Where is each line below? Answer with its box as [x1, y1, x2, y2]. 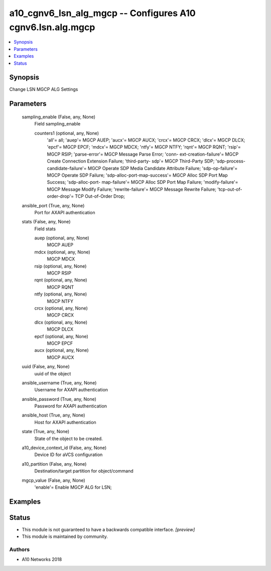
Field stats [34, 226, 56, 232]
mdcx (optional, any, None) [34, 249, 90, 255]
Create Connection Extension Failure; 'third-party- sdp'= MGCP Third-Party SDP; [47, 158, 215, 164]
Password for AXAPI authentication [34, 403, 107, 409]
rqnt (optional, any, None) [34, 277, 87, 283]
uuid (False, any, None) [22, 364, 70, 370]
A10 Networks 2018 [22, 556, 62, 562]
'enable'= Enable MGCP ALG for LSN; [34, 484, 112, 490]
